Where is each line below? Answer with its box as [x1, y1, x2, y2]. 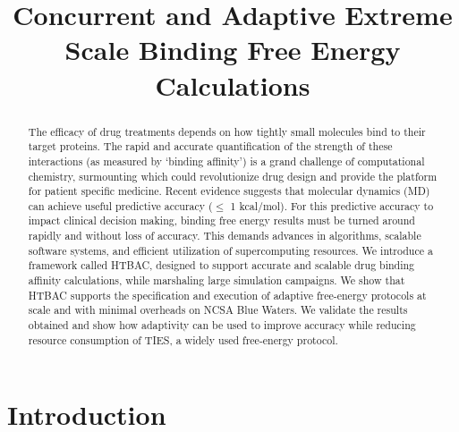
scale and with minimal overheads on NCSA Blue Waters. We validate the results [28, 302, 408, 318]
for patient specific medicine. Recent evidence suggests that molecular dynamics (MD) [28, 183, 430, 199]
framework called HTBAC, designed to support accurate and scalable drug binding [28, 258, 415, 273]
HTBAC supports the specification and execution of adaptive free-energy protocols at [28, 287, 427, 302]
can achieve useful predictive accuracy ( [28, 198, 213, 213]
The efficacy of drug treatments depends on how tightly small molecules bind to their [28, 123, 426, 139]
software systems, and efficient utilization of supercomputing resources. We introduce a [28, 242, 433, 258]
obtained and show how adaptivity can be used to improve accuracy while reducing [28, 318, 416, 333]
